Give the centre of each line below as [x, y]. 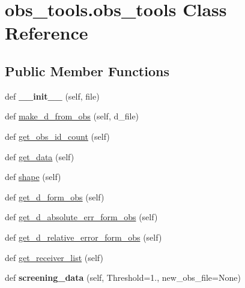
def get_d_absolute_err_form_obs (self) [81, 217]
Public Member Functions [87, 70]
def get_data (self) [40, 156]
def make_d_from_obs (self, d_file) [72, 116]
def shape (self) [33, 177]
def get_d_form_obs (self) [55, 196]
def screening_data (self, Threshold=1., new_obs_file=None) [123, 277]
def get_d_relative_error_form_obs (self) [83, 237]
